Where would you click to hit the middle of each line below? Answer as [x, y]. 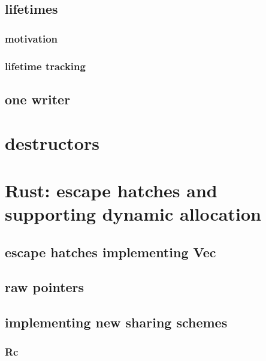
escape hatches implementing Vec [111, 252]
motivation [31, 38]
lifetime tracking [45, 66]
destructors [52, 143]
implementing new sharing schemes [116, 322]
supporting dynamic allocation [133, 213]
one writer [38, 99]
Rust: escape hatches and [111, 190]
